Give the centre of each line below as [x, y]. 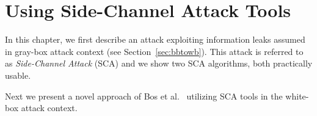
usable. [18, 75]
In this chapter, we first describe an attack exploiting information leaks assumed [155, 39]
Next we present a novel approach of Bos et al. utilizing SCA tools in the [144, 96]
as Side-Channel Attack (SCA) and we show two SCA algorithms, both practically [159, 63]
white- [297, 96]
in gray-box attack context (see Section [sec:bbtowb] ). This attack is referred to [154, 51]
